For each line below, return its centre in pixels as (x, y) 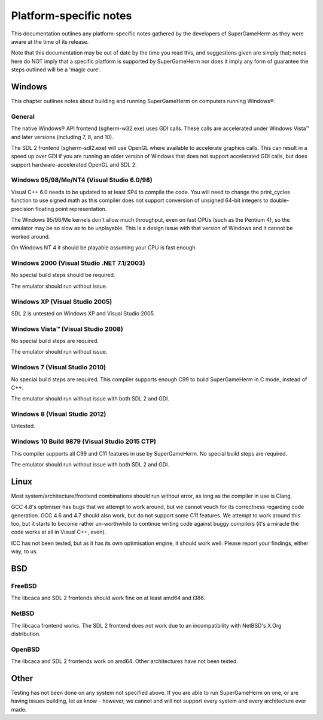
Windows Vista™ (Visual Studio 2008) (67, 329)
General (23, 116)
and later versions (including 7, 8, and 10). (62, 137)
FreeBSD (24, 586)
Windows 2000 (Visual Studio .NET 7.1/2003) (78, 263)
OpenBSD (25, 649)
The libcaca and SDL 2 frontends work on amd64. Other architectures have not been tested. (125, 661)
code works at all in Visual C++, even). (59, 532)
